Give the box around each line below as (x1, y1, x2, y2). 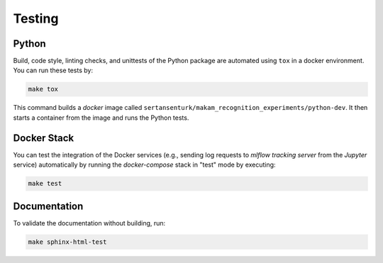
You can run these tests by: (13, 66, 94, 74)
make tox (28, 85, 59, 94)
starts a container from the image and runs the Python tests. (13, 113, 189, 122)
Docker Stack (13, 132, 74, 144)
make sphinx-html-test (28, 237, 107, 246)
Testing (13, 11, 59, 26)
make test (28, 179, 62, 188)
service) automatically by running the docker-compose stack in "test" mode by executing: (13, 160, 276, 169)
